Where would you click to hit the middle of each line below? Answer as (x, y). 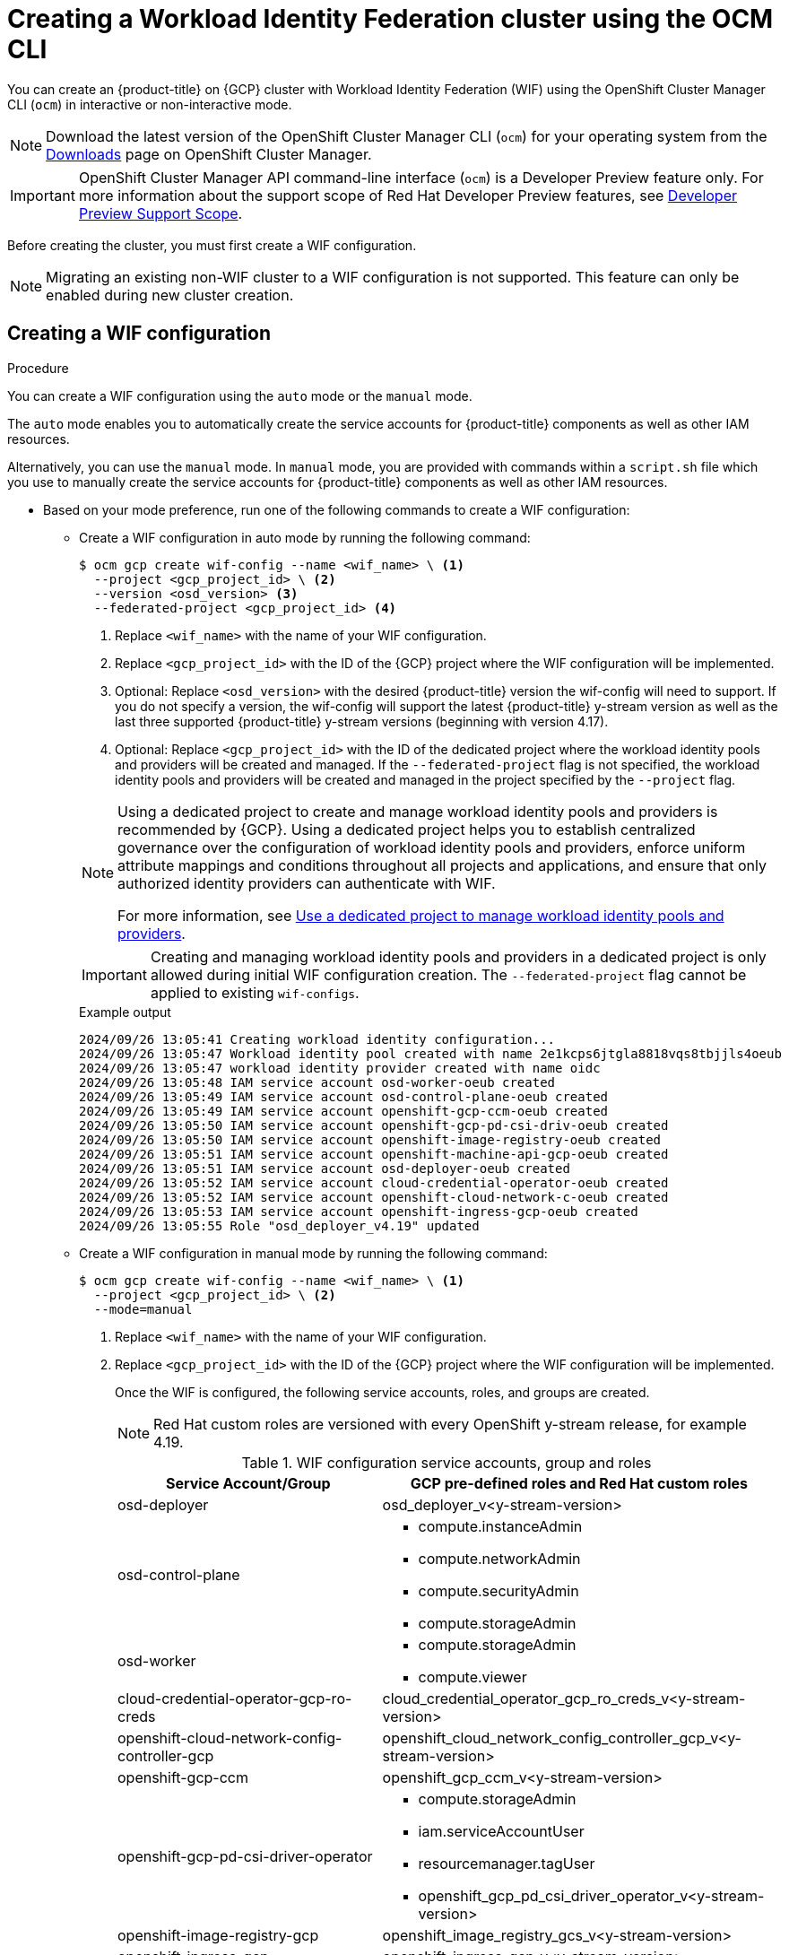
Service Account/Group (248, 1483)
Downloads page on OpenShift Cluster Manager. (209, 154)
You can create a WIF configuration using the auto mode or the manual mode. (240, 395)
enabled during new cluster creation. (170, 295)
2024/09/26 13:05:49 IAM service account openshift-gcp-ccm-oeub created (344, 1111)
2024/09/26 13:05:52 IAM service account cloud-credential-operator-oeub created (374, 1182)
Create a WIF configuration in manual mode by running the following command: (313, 1253)
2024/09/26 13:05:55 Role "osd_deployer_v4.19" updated (279, 1225)
